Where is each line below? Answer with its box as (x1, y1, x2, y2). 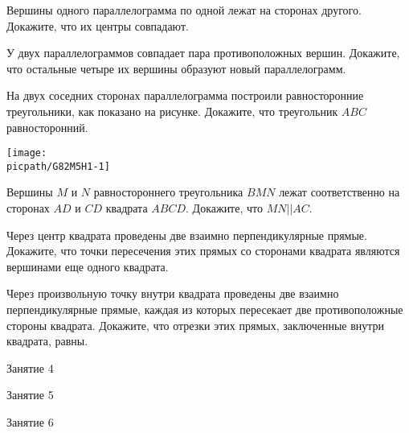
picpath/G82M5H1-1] (6, 160, 110, 172)
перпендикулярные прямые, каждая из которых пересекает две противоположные (6, 301, 403, 318)
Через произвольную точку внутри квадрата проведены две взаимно (6, 285, 339, 302)
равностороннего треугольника (93, 184, 243, 200)
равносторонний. (6, 118, 88, 135)
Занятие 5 (6, 386, 54, 403)
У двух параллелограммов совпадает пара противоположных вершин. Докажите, (6, 44, 400, 61)
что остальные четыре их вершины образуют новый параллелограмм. (6, 60, 346, 76)
